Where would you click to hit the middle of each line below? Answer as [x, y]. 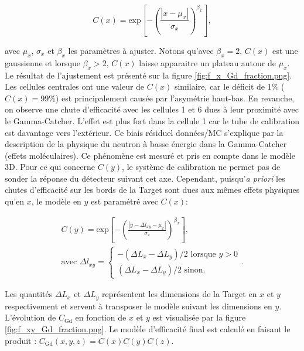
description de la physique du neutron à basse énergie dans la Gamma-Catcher [146, 144]
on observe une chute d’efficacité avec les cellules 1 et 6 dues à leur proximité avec [152, 109]
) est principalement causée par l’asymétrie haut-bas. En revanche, [175, 98]
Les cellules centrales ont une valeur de [75, 86]
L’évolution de [30, 317]
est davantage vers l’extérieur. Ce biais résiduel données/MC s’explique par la [144, 132]
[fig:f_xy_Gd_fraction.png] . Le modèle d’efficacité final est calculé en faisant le [148, 328]
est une [285, 50]
